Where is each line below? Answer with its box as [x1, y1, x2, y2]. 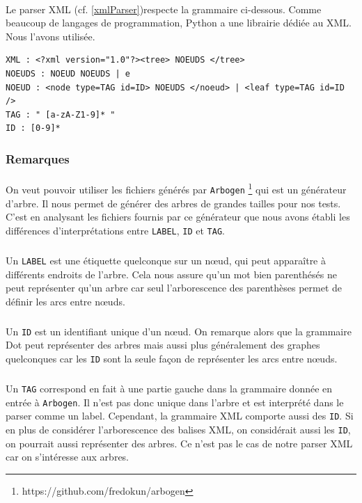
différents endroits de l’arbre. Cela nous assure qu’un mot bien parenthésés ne [6, 266, 337, 281]
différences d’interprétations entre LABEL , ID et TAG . [6, 223, 225, 237]
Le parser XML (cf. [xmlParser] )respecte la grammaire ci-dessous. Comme [6, 1, 322, 16]
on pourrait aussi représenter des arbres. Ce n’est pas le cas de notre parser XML [6, 436, 353, 450]
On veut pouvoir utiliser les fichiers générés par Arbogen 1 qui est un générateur [6, 180, 347, 197]
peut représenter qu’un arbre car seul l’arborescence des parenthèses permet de [6, 280, 343, 295]
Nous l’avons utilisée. [6, 29, 95, 43]
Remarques [6, 150, 70, 167]
